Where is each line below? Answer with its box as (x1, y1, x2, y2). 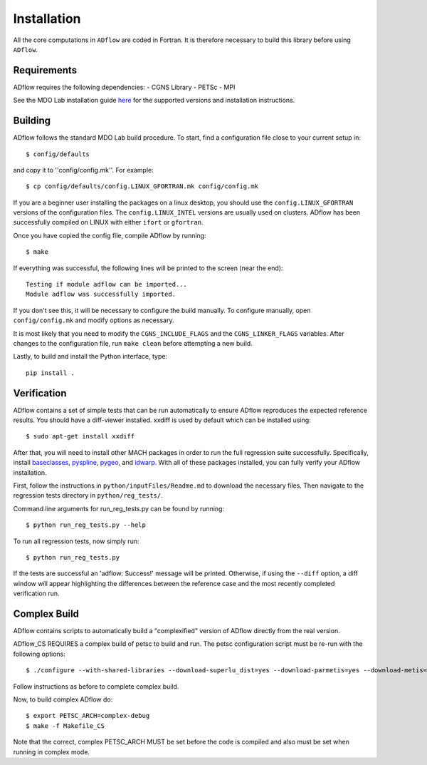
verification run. (13, 589, 60, 598)
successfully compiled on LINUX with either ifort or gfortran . (13, 218, 204, 227)
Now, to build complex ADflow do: (13, 695, 113, 704)
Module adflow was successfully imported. (26, 290, 176, 299)
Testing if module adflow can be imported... (26, 280, 188, 289)
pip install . (26, 369, 75, 377)
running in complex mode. (13, 747, 90, 756)
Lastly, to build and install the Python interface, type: (13, 352, 167, 361)
